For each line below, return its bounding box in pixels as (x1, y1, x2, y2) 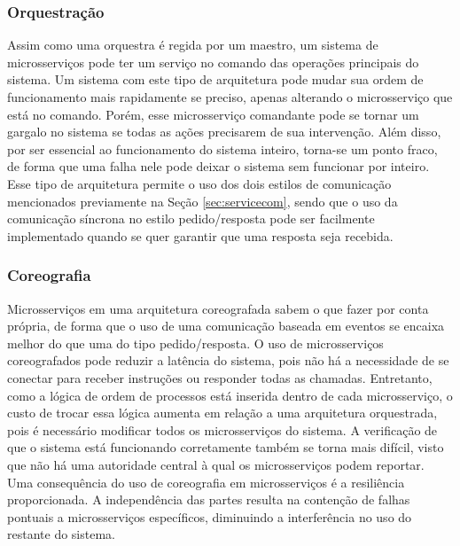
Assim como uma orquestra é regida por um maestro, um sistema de (7, 35, 378, 54)
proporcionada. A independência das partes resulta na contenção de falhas (7, 490, 410, 509)
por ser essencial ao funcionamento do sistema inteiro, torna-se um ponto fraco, (7, 139, 438, 158)
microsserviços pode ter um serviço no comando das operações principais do (7, 52, 419, 71)
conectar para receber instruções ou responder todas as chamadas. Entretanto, (7, 368, 433, 386)
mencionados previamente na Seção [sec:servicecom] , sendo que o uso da (7, 191, 398, 210)
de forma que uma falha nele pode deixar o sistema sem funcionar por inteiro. (7, 157, 430, 175)
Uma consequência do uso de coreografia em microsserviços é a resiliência (7, 472, 405, 491)
